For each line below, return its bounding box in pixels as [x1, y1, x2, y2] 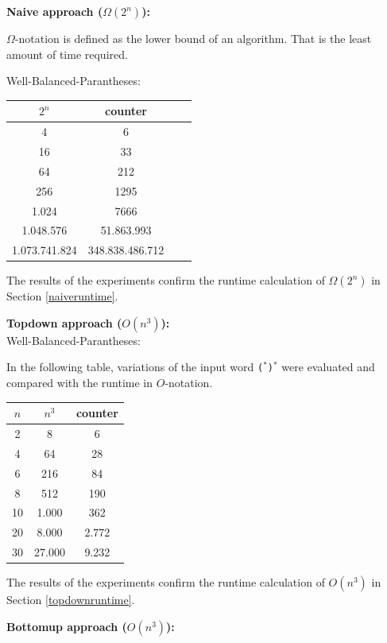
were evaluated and [281, 358, 375, 375]
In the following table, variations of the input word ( [6, 358, 264, 375]
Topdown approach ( [6, 314, 122, 331]
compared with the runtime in [6, 374, 153, 391]
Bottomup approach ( [6, 618, 127, 634]
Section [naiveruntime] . [6, 288, 118, 304]
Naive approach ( [6, 3, 103, 19]
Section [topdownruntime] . [6, 591, 135, 608]
